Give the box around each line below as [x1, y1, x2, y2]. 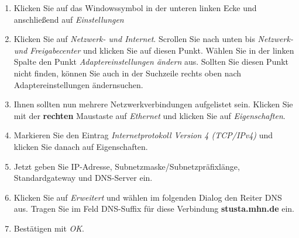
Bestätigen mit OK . [13, 222, 84, 234]
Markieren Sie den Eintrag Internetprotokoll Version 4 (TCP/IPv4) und [13, 129, 273, 141]
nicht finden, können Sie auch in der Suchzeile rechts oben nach [13, 66, 242, 79]
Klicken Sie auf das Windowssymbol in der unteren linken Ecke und [13, 2, 257, 13]
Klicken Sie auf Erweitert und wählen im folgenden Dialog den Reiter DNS [13, 191, 282, 203]
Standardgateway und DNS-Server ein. [13, 171, 153, 184]
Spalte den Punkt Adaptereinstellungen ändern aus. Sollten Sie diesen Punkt [13, 55, 289, 68]
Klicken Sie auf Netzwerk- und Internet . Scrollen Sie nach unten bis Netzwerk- [13, 33, 293, 45]
